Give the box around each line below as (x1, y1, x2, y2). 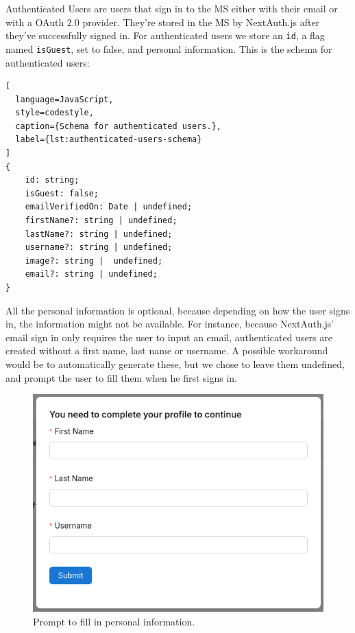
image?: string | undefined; (25, 255, 163, 266)
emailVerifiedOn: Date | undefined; (25, 202, 193, 212)
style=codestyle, (15, 108, 94, 118)
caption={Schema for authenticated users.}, (15, 121, 221, 131)
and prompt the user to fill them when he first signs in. (5, 370, 237, 384)
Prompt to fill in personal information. (33, 614, 195, 628)
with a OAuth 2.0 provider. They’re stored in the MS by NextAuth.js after (5, 14, 320, 29)
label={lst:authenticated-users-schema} (15, 135, 202, 145)
